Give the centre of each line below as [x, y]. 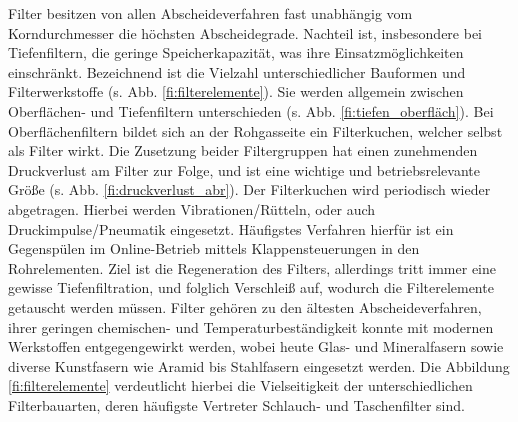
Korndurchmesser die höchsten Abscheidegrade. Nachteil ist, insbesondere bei [245, 32]
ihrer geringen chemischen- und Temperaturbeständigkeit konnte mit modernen [251, 326]
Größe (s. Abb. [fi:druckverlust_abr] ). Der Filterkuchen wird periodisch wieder [249, 189]
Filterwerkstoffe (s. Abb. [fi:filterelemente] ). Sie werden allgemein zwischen [236, 91]
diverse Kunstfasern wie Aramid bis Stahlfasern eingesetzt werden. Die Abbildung [259, 365]
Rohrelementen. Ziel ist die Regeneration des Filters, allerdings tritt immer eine [252, 267]
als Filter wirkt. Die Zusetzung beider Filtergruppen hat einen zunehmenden [243, 150]
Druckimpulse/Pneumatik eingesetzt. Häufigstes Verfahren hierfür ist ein [231, 228]
